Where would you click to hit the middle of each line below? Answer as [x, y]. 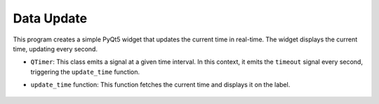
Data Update [50, 18]
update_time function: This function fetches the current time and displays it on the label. [160, 85]
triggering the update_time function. [85, 72]
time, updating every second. [55, 48]
